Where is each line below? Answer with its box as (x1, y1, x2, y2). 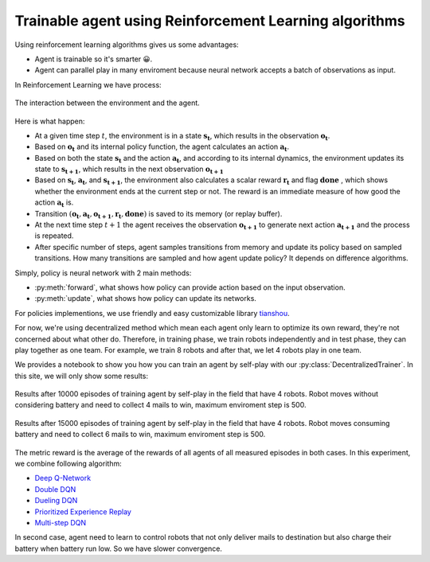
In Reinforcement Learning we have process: (14, 80, 162, 89)
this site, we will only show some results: (14, 371, 149, 381)
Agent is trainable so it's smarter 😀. (34, 54, 153, 64)
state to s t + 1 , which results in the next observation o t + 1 (34, 164, 224, 175)
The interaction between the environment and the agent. (14, 98, 201, 107)
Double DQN (34, 484, 76, 494)
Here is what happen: (14, 116, 85, 126)
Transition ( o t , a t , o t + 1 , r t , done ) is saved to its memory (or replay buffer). (34, 209, 283, 221)
